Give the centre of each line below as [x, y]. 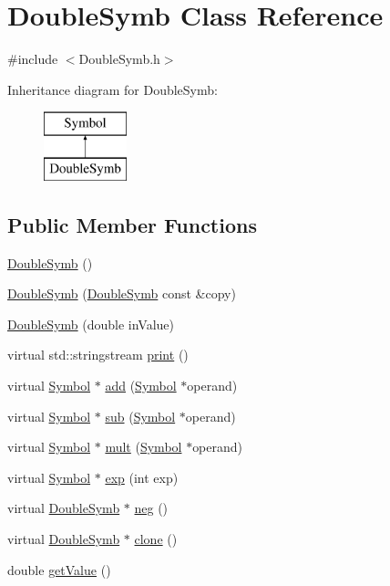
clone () [156, 539]
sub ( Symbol [140, 416]
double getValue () [59, 569]
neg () [151, 508]
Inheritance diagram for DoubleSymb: [113, 89]
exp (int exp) [142, 477]
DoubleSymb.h [119, 59]
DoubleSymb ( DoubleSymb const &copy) [122, 293]
